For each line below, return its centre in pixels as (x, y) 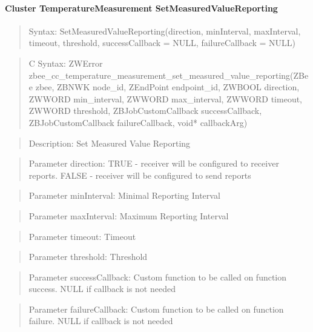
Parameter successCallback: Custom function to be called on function (158, 277)
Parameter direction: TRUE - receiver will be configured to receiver (154, 163)
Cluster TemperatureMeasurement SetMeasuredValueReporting (141, 8)
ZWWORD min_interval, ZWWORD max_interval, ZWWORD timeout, (166, 98)
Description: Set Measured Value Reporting (110, 143)
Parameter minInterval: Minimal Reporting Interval (124, 195)
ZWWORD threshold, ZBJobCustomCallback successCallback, (145, 111)
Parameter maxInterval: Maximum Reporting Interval (129, 215)
